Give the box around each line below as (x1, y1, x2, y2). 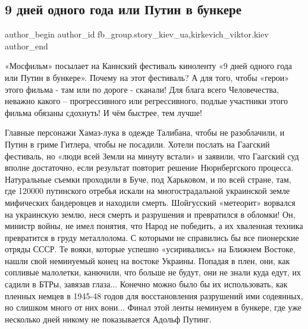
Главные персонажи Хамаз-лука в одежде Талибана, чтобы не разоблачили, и (5, 126, 285, 139)
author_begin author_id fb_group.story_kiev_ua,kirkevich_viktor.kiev (5, 28, 269, 40)
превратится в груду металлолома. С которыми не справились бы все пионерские (5, 231, 299, 243)
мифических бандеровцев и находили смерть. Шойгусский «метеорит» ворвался (5, 196, 296, 208)
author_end (5, 39, 48, 52)
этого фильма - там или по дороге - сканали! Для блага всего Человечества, (5, 83, 279, 95)
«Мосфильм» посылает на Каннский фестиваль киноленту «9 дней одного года (5, 59, 293, 72)
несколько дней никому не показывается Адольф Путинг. (5, 312, 212, 325)
